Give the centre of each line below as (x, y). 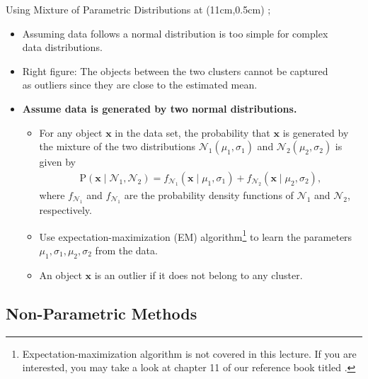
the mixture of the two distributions (117, 146)
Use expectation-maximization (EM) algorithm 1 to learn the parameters (196, 235)
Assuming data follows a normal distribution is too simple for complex (175, 33)
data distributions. (62, 47)
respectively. (65, 210)
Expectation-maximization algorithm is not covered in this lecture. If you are (189, 353)
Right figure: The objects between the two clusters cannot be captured (175, 70)
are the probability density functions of (209, 194)
